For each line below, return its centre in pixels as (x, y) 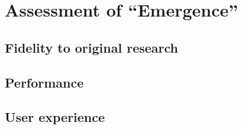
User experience (55, 117)
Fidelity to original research (91, 47)
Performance (44, 82)
